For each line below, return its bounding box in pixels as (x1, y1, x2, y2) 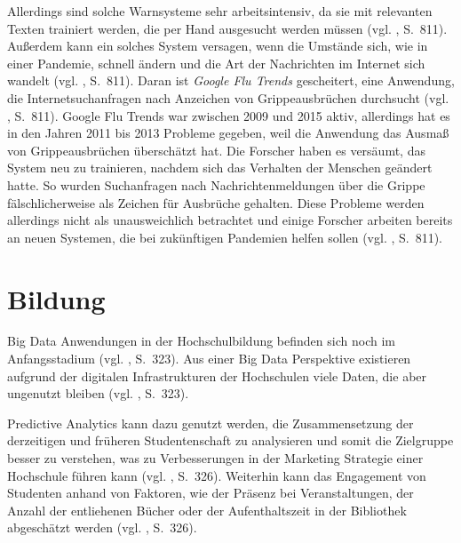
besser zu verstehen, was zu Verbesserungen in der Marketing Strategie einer (7, 449, 424, 467)
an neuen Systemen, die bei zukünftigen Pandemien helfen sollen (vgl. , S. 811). (7, 228, 443, 246)
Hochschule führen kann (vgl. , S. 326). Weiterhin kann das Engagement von (7, 466, 426, 484)
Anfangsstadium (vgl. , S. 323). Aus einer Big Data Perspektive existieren (7, 349, 411, 368)
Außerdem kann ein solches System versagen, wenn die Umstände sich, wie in (7, 36, 428, 55)
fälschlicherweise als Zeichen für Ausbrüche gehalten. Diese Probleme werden (7, 193, 425, 212)
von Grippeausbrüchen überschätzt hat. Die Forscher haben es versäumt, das (7, 140, 425, 159)
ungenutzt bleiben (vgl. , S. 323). (7, 384, 189, 403)
